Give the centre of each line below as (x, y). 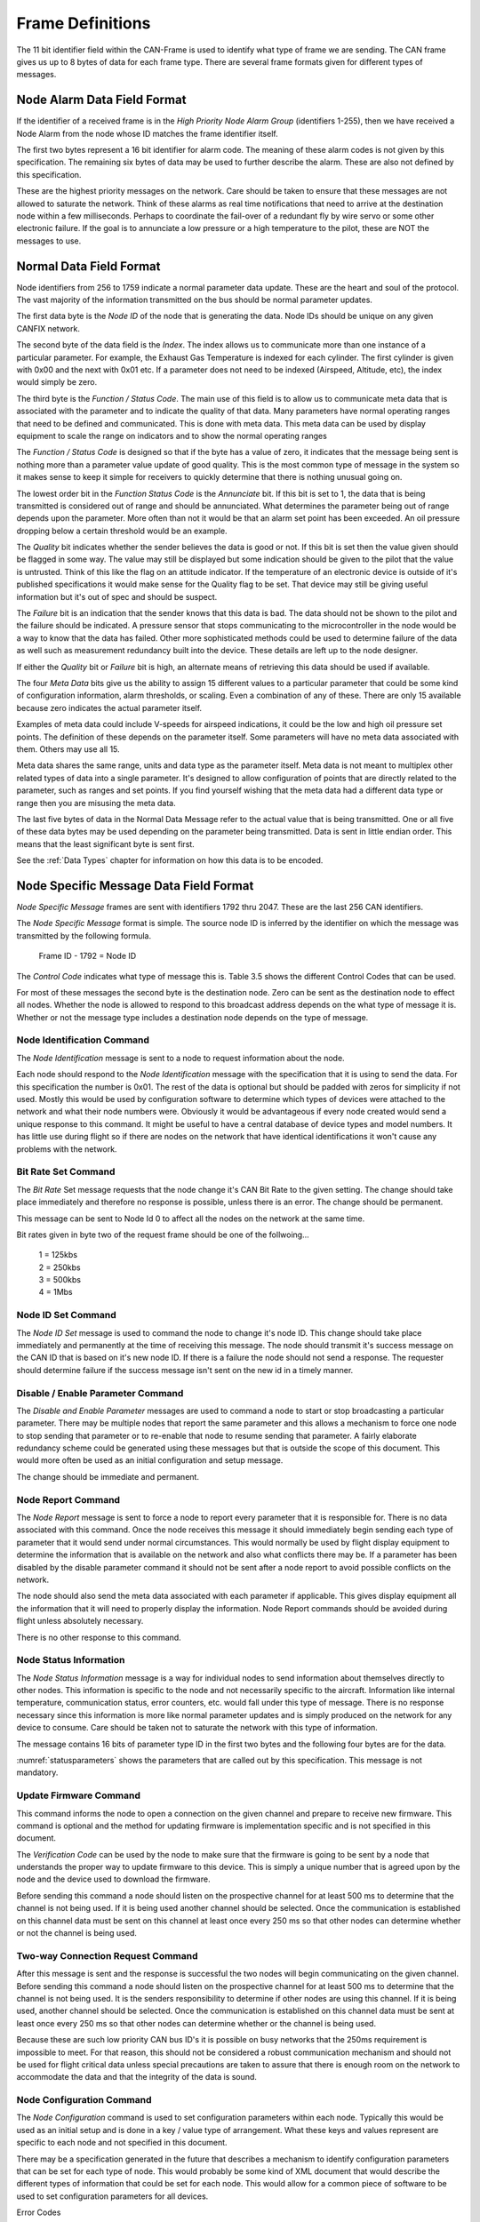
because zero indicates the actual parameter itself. (109, 707)
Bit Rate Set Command (66, 1171)
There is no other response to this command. (99, 1637)
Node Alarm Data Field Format (101, 100)
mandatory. (37, 1772)
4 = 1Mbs (56, 1292)
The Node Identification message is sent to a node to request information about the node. (181, 1058)
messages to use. (49, 241)
